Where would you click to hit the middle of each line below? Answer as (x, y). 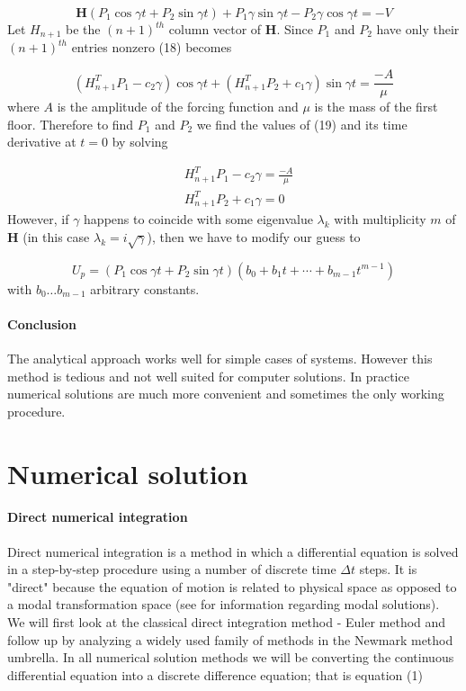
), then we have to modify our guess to (254, 236)
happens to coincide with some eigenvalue (198, 219)
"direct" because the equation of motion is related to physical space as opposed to (232, 586)
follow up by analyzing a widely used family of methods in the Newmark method (230, 639)
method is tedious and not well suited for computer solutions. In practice (208, 376)
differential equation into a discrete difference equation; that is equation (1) (215, 674)
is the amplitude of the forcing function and (178, 107)
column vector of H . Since (241, 29)
